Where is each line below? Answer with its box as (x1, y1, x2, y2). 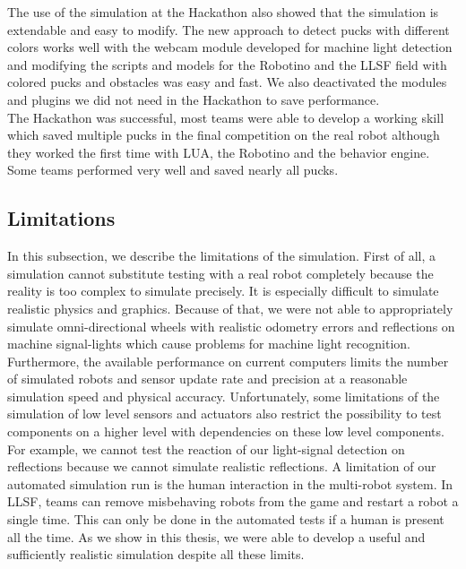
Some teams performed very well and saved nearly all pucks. (7, 160, 339, 179)
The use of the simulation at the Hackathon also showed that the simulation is (7, 3, 439, 21)
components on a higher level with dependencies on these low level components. (7, 422, 444, 441)
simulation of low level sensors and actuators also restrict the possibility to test (7, 404, 442, 423)
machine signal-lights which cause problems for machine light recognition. (7, 334, 410, 353)
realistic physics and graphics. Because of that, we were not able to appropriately (7, 298, 453, 317)
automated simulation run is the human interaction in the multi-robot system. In (7, 474, 453, 493)
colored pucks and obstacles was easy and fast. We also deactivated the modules (7, 73, 447, 91)
